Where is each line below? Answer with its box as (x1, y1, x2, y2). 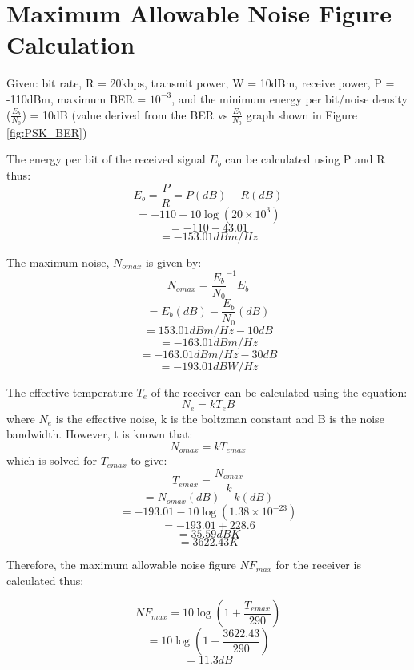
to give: (131, 452, 167, 469)
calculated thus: (6, 571, 84, 588)
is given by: (145, 253, 202, 270)
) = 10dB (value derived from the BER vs (22, 106, 228, 123)
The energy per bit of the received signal (6, 151, 206, 167)
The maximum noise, (6, 253, 110, 270)
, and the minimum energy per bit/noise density (171, 90, 408, 107)
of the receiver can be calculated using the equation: (151, 383, 408, 400)
